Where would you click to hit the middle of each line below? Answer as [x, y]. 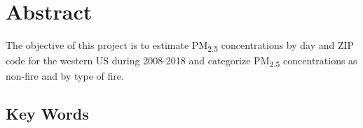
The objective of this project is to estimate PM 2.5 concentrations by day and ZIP [180, 46]
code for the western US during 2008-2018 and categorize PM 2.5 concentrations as [181, 62]
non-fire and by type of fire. [65, 76]
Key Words [47, 114]
